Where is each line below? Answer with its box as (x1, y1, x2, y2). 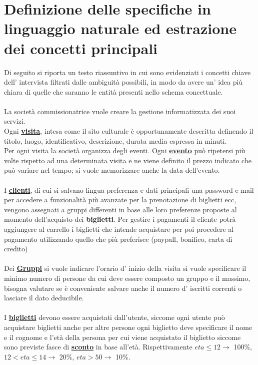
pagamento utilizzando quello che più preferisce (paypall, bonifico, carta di (4, 233, 232, 244)
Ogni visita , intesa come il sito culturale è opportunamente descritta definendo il (4, 126, 253, 136)
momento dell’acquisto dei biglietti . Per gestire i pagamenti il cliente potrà (4, 214, 236, 224)
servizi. (4, 116, 25, 126)
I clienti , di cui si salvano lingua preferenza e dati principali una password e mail (4, 184, 254, 195)
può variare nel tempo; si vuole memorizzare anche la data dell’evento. (4, 165, 220, 175)
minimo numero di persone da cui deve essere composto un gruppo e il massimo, (4, 272, 250, 283)
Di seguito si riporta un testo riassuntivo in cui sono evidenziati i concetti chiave (4, 67, 251, 77)
